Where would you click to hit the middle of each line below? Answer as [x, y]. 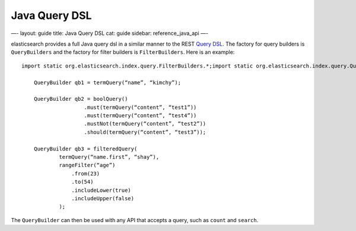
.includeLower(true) [101, 190]
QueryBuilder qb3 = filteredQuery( [85, 149]
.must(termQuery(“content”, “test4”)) [140, 116]
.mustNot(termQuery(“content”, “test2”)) [145, 124]
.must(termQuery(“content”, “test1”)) [140, 107]
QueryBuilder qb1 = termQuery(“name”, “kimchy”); [107, 82]
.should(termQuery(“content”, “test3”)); [145, 132]
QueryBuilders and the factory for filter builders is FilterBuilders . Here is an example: [123, 52]
